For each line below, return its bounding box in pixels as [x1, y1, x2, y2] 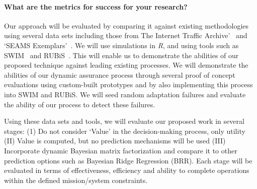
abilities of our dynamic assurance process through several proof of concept [4, 69, 235, 80]
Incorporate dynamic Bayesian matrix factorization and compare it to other [4, 145, 237, 155]
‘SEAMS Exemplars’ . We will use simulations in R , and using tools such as [4, 40, 239, 50]
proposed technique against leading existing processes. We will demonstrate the [4, 60, 248, 70]
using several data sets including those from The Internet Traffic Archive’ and [4, 30, 247, 41]
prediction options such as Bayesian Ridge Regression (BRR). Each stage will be [4, 155, 252, 165]
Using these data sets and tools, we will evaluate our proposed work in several [4, 116, 244, 126]
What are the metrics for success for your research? [4, 1, 188, 12]
